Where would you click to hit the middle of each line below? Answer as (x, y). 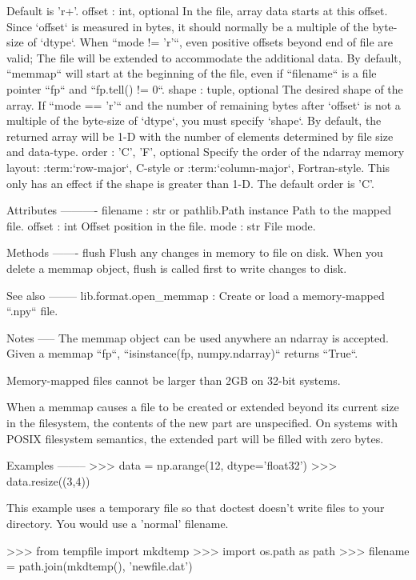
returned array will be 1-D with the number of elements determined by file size (200, 136)
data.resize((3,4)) (48, 480)
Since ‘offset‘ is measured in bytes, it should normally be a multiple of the (188, 26)
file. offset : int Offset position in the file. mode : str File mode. (161, 225)
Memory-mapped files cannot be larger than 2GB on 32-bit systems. (174, 380)
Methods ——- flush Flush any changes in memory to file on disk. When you (195, 252)
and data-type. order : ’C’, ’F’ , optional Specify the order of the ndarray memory (206, 152)
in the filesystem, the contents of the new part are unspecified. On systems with (202, 423)
